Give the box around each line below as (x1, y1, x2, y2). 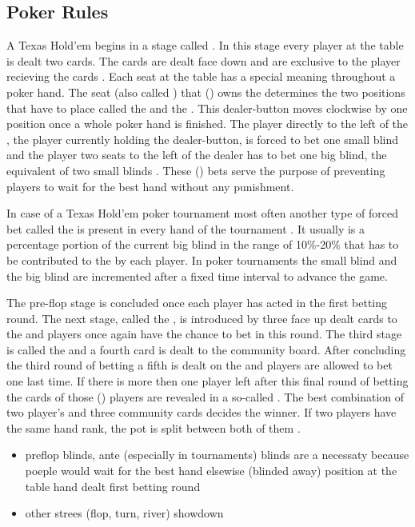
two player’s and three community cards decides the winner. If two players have (6, 404, 397, 421)
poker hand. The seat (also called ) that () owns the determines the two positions (6, 83, 405, 100)
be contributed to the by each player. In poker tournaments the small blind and (6, 251, 397, 268)
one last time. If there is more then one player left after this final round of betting (6, 373, 409, 389)
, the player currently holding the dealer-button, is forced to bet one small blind (6, 130, 398, 147)
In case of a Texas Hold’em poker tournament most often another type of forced (6, 205, 398, 222)
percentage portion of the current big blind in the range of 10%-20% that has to (6, 236, 399, 253)
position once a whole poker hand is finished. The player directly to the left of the (6, 115, 409, 132)
